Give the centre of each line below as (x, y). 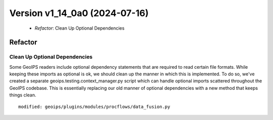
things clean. (23, 95)
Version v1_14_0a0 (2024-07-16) (79, 13)
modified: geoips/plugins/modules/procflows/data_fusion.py (94, 106)
